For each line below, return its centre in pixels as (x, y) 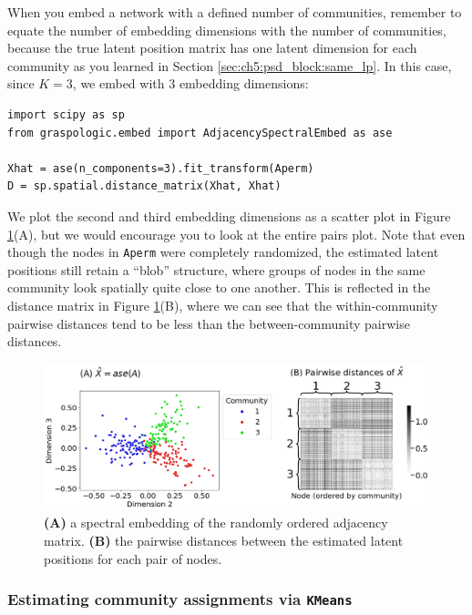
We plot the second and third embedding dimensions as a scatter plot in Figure (229, 215)
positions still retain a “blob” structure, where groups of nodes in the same (216, 269)
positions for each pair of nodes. (133, 558)
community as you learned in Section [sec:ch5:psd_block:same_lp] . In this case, (230, 65)
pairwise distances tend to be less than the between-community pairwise (209, 323)
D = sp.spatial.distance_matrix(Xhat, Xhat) (144, 186)
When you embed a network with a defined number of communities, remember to (235, 12)
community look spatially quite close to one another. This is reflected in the (219, 287)
